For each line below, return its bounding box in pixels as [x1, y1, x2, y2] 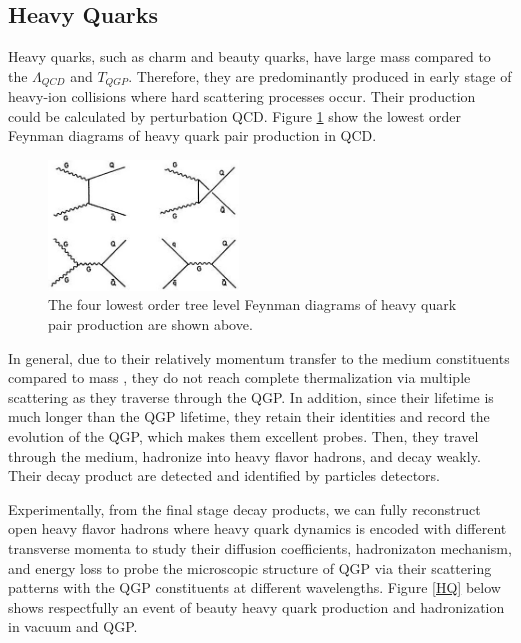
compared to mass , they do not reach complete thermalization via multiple [8, 367, 471, 388]
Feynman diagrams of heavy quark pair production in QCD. [8, 125, 377, 146]
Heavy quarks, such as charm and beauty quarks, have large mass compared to [8, 46, 491, 67]
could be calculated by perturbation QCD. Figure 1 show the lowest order [8, 105, 462, 126]
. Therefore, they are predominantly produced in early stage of [128, 65, 512, 86]
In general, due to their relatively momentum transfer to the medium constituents [8, 347, 510, 368]
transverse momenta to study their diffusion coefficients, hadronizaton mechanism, [8, 537, 512, 558]
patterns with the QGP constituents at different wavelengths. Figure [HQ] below [8, 577, 501, 598]
